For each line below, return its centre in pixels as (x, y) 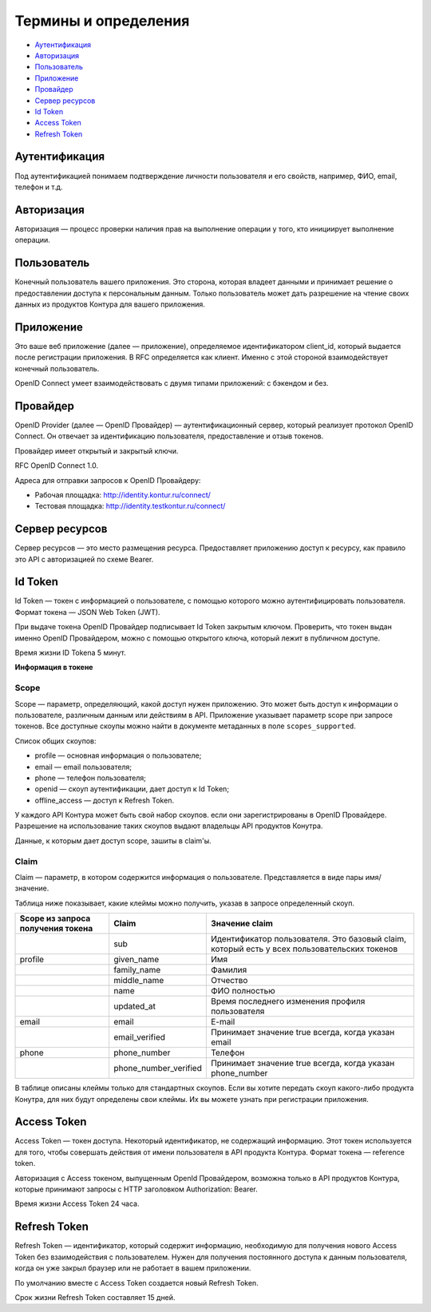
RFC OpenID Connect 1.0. (57, 466)
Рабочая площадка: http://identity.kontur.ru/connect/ (123, 494)
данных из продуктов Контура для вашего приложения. (110, 304)
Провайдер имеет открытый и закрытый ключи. (97, 450)
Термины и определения (102, 21)
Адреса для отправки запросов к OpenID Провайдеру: (108, 480)
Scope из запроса (55, 918)
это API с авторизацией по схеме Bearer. (84, 559)
